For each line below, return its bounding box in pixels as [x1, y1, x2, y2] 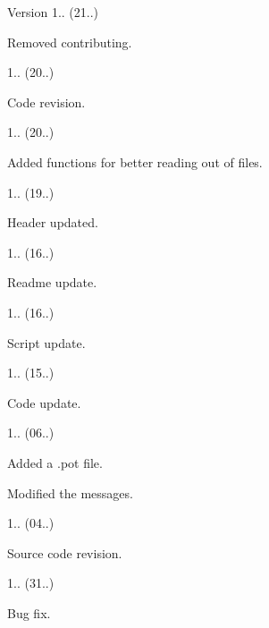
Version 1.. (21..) [7, 3, 99, 21]
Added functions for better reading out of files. [7, 152, 263, 171]
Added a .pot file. [7, 453, 103, 471]
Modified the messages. [7, 483, 133, 502]
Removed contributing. [7, 32, 132, 51]
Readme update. [7, 273, 97, 292]
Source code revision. [7, 543, 122, 562]
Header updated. [7, 213, 98, 232]
